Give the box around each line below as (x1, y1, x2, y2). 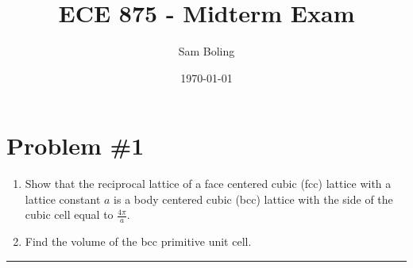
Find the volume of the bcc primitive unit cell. (25, 233, 252, 250)
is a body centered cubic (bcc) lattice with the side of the (114, 190, 393, 207)
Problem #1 (6, 129, 145, 162)
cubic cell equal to (25, 206, 114, 223)
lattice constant (25, 190, 101, 207)
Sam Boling (178, 43, 235, 59)
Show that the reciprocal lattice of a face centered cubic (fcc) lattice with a (25, 175, 392, 192)
